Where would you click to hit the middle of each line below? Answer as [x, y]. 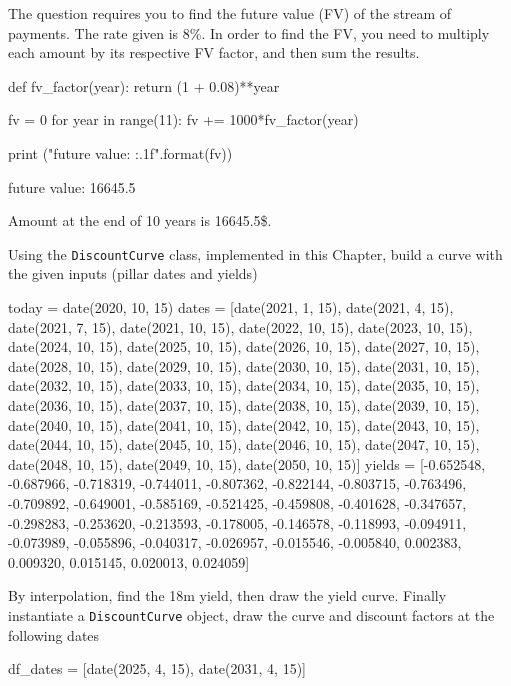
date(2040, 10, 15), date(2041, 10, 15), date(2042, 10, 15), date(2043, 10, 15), [244, 424]
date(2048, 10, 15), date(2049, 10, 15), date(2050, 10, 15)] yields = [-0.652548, [247, 463]
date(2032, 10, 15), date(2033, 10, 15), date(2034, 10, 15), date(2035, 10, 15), [244, 385]
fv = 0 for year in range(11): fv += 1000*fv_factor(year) [183, 119]
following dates [54, 634]
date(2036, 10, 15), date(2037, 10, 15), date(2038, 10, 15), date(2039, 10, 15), [244, 404]
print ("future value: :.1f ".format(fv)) [120, 152]
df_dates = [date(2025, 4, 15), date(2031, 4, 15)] [157, 668]
